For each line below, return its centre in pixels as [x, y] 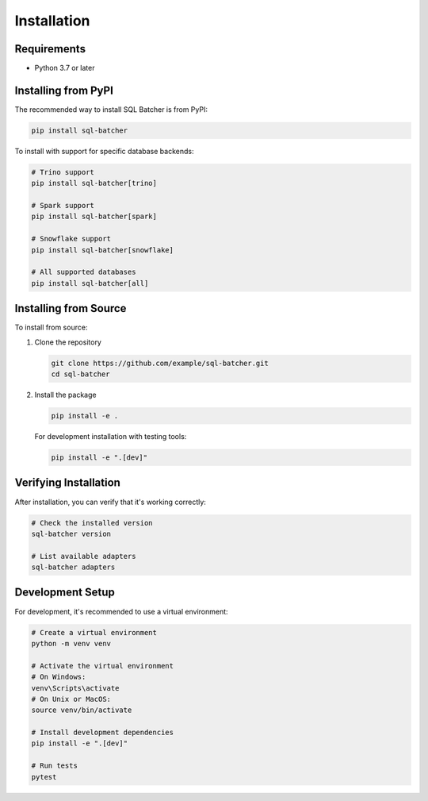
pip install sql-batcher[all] [90, 283]
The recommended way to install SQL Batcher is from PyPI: [111, 109]
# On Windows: [59, 677]
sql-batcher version [71, 533]
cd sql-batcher [80, 374]
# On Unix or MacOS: [71, 699]
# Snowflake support [71, 239]
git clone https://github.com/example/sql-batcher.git [160, 363]
